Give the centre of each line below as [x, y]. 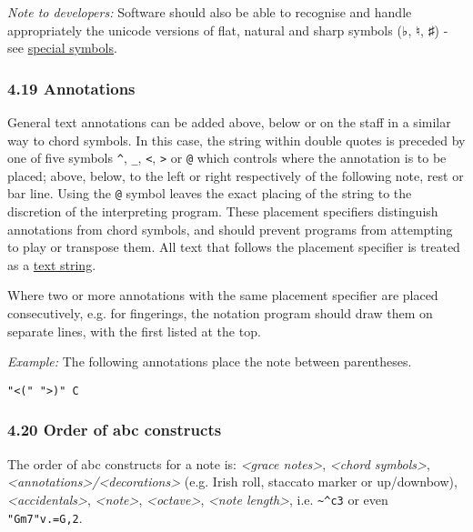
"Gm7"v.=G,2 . [45, 517]
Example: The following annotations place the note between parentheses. [210, 361]
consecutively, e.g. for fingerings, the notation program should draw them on [220, 313]
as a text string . [52, 264]
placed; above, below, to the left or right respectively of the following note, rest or [236, 175]
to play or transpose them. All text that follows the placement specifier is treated [234, 247]
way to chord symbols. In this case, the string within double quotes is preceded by [236, 140]
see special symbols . [62, 48]
